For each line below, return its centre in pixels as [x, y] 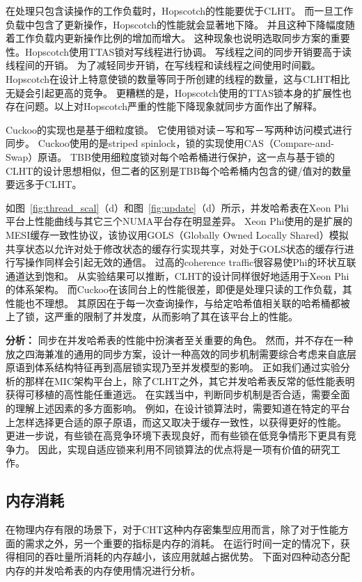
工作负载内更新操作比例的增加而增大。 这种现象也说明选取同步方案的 [173, 38]
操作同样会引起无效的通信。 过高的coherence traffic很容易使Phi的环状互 [186, 262]
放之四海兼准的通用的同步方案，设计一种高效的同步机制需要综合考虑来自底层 [181, 353]
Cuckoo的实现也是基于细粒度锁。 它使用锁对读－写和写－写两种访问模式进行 [179, 129]
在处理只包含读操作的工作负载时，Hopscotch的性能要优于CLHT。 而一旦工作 [180, 10]
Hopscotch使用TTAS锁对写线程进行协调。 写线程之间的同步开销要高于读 [188, 51]
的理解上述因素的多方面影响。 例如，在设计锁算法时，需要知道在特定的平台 [178, 408]
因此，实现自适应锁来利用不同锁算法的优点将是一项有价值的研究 [184, 449]
